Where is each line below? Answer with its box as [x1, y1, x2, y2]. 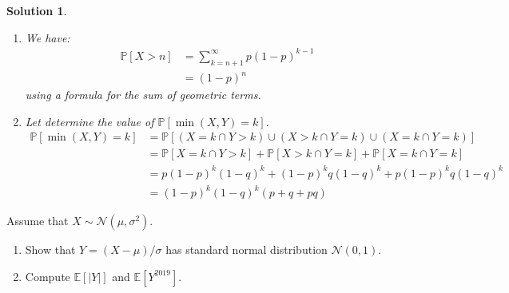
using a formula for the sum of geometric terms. [25, 86, 261, 103]
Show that [25, 241, 76, 258]
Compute [25, 267, 70, 284]
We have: [25, 29, 70, 46]
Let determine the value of [25, 113, 154, 129]
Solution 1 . [6, 2, 67, 18]
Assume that [6, 212, 69, 229]
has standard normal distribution [165, 241, 328, 258]
